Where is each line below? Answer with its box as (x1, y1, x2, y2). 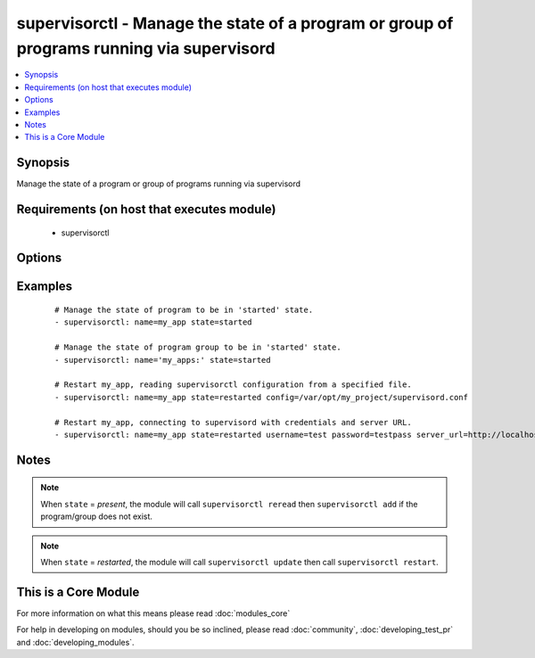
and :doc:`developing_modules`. (16, 637, 135, 647)
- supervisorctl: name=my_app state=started (54, 317, 253, 327)
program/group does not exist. (40, 511, 153, 522)
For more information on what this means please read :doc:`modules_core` (16, 607, 291, 619)
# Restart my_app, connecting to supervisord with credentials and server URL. (54, 417, 412, 427)
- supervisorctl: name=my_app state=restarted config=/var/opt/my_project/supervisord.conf (54, 392, 468, 402)
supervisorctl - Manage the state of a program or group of (16, 13, 454, 33)
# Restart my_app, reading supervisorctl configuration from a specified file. (54, 380, 412, 390)
